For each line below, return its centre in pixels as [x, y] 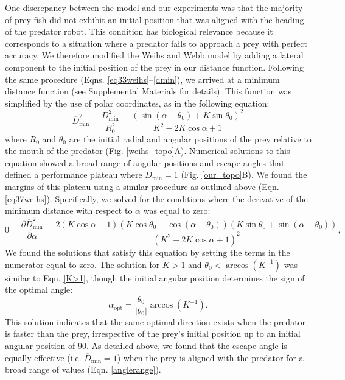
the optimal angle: [39, 290]
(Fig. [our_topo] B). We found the [244, 174]
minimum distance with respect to [69, 210]
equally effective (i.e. [43, 357]
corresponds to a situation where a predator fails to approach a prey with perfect [156, 43]
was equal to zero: [177, 210]
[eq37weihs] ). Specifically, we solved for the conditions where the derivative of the [156, 198]
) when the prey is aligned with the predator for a [210, 357]
